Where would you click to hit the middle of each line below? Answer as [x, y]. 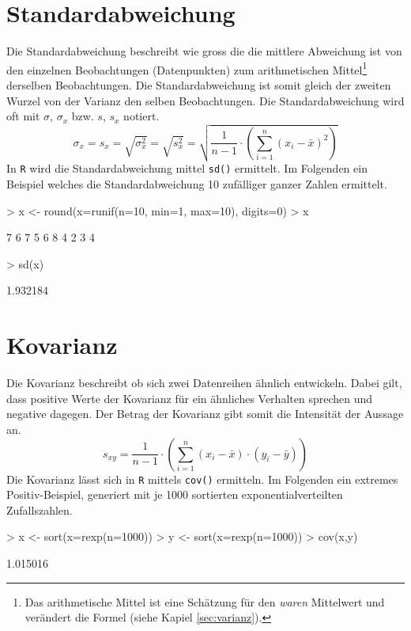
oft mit [23, 116]
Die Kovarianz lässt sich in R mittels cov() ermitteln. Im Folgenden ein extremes [202, 479]
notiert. [141, 116]
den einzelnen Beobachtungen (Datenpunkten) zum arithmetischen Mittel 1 [187, 68]
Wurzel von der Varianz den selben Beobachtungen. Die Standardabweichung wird [205, 100]
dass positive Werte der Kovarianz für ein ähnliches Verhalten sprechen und [190, 398]
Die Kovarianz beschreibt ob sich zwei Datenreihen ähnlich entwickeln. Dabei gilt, [204, 383]
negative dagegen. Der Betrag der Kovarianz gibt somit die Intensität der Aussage [205, 414]
